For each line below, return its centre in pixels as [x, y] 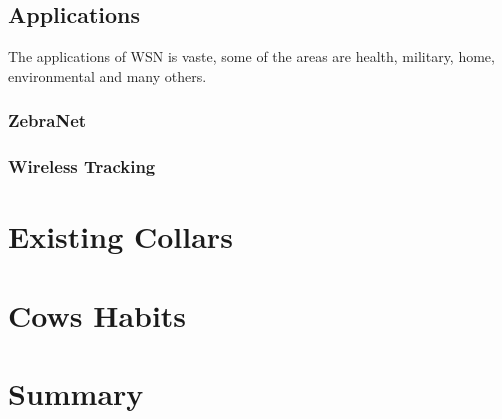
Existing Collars [120, 236]
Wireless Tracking [82, 166]
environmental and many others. [107, 75]
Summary [76, 393]
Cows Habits [97, 314]
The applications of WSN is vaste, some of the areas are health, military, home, [251, 56]
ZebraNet [47, 120]
